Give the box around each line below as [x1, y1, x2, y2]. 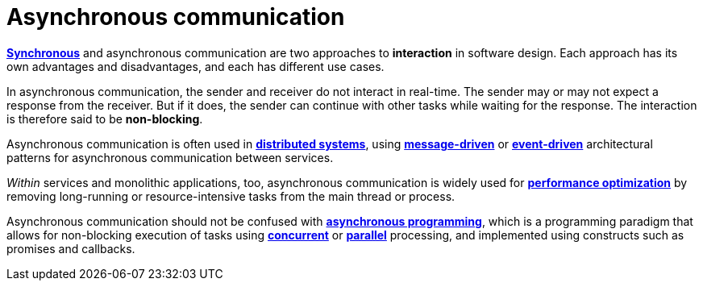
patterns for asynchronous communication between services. [6, 150, 334, 164]
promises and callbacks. [6, 241, 135, 256]
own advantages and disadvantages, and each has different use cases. [6, 59, 385, 73]
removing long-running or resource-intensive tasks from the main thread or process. [6, 189, 455, 203]
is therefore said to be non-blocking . [6, 111, 203, 126]
